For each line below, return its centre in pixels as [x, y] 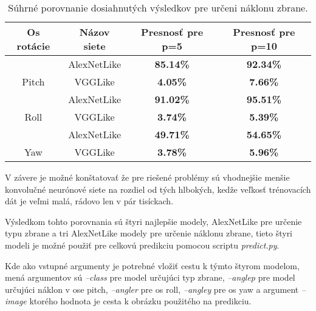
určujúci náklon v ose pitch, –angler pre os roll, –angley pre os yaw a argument [152, 289]
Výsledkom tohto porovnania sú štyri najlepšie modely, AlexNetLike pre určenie [153, 221]
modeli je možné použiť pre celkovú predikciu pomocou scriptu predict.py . [142, 245]
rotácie [33, 46]
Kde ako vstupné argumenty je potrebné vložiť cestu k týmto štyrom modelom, [152, 265]
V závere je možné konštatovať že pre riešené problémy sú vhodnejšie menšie [147, 177]
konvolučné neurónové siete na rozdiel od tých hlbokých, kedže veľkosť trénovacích [158, 189]
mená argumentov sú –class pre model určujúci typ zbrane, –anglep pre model [150, 277]
